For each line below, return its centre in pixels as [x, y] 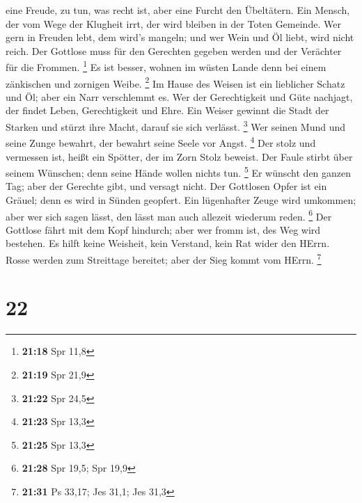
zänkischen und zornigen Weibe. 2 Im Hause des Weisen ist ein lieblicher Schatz [175, 82]
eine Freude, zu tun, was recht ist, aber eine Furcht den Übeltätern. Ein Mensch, [178, 10]
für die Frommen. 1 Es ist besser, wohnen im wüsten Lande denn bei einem [166, 66]
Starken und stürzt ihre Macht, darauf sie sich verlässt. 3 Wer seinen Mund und [176, 126]
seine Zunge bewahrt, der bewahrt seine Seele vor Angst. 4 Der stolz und [161, 142]
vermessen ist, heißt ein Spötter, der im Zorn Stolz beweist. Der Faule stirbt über [179, 156]
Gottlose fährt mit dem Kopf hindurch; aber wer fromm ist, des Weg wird [163, 229]
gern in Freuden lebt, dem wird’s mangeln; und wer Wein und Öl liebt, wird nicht [180, 37]
